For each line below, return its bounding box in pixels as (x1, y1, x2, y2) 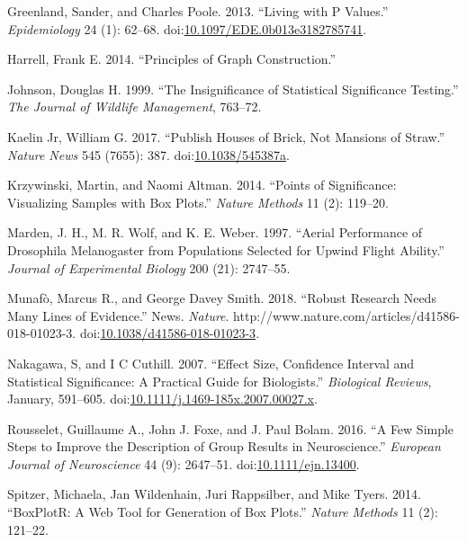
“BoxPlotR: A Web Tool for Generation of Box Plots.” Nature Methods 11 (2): (7, 502, 438, 521)
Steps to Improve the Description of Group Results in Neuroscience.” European (7, 437, 441, 456)
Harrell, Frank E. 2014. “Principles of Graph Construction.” (7, 49, 337, 68)
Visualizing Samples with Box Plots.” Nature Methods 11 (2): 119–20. (7, 192, 389, 211)
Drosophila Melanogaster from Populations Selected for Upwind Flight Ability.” (7, 240, 445, 259)
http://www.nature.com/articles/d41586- (233, 306, 460, 324)
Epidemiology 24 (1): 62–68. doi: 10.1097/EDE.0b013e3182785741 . (7, 19, 367, 38)
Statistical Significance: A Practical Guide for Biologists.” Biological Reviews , (7, 371, 432, 390)
